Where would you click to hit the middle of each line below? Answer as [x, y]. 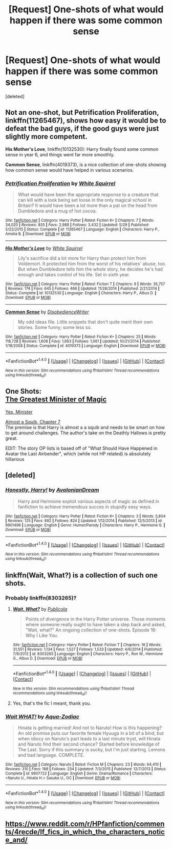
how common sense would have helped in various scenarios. [70, 170]
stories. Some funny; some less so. [55, 327]
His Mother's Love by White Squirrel [44, 249]
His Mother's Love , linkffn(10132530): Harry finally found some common [82, 149]
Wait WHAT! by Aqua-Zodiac [42, 717]
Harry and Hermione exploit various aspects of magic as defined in [89, 501]
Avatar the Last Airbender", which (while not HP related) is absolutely [78, 453]
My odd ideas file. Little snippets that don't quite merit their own [85, 322]
